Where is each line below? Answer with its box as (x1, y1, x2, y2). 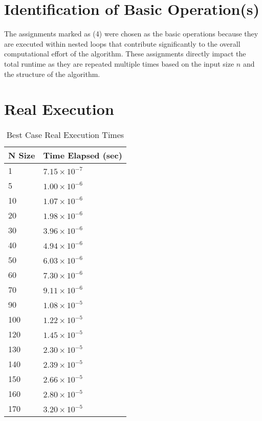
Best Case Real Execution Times (6, 129, 124, 141)
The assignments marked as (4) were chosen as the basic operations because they (4, 28, 258, 39)
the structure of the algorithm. (4, 68, 100, 79)
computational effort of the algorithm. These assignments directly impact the (4, 48, 246, 59)
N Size (8, 149, 35, 162)
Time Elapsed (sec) (43, 149, 122, 162)
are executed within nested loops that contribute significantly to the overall (4, 38, 241, 49)
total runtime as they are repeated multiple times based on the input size (4, 58, 234, 69)
